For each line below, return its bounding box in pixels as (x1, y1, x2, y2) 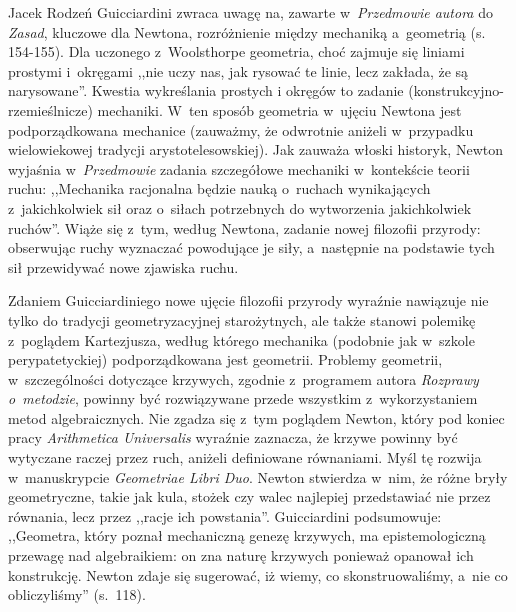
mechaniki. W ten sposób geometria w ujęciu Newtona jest (97, 99, 462, 120)
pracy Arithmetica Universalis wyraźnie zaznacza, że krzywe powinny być (8, 427, 458, 448)
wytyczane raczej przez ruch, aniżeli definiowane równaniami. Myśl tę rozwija (8, 447, 482, 468)
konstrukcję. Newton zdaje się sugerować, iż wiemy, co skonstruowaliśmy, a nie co (8, 564, 508, 585)
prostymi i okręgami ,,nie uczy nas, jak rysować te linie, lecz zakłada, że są (8, 60, 469, 81)
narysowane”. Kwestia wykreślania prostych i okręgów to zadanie (8, 80, 404, 101)
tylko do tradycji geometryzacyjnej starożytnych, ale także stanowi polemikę (8, 309, 476, 330)
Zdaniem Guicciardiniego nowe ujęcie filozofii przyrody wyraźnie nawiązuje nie (8, 290, 489, 311)
